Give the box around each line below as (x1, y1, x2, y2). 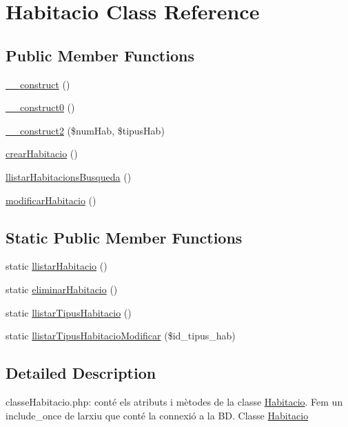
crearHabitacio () (6, 146, 78, 161)
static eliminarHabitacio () (6, 281, 118, 296)
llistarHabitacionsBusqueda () (6, 169, 132, 183)
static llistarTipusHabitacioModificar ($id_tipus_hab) (6, 328, 236, 343)
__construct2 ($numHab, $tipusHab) (6, 123, 165, 137)
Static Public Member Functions (6, 226, 243, 248)
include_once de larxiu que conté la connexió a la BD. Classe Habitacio (6, 408, 309, 422)
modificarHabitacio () (6, 192, 96, 207)
